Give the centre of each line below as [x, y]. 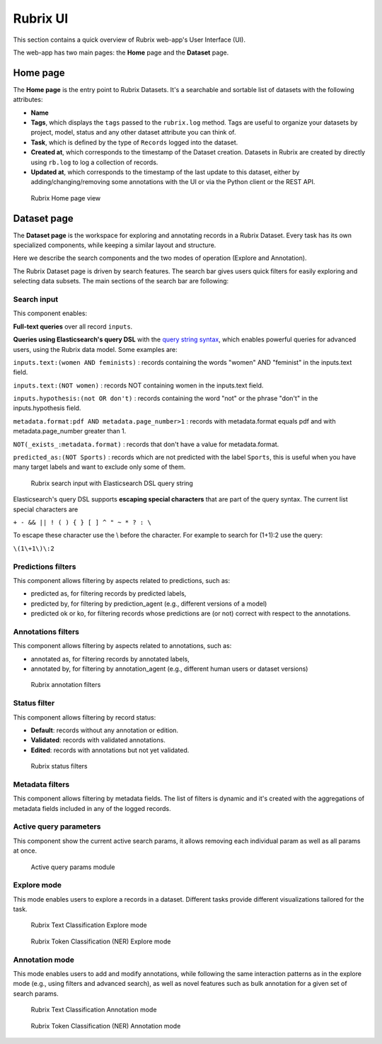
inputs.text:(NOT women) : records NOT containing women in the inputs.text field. [138, 385]
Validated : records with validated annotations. [98, 740]
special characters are [46, 509]
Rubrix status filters [59, 766]
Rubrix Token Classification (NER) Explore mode [101, 941]
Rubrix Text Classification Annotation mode [94, 1010]
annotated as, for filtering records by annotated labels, [110, 659]
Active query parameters [57, 827]
